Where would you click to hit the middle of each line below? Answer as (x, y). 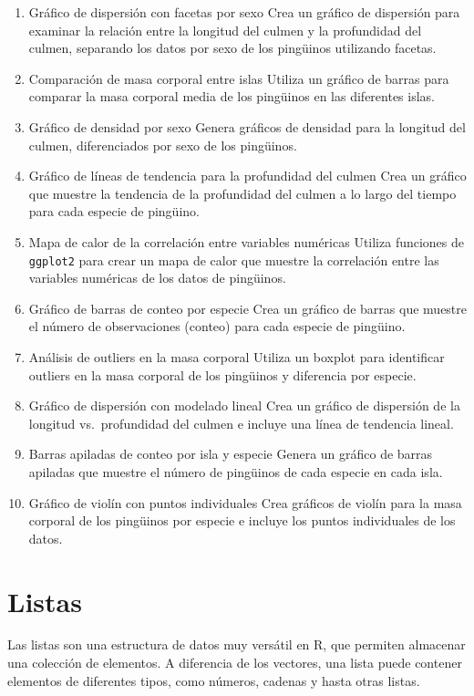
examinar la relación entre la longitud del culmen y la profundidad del (225, 30)
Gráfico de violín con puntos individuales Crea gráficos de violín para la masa (245, 502)
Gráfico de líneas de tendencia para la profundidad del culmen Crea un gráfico (247, 176)
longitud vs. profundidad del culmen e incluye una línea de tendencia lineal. (241, 423)
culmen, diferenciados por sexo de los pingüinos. (163, 145)
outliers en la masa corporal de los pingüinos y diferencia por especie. (222, 374)
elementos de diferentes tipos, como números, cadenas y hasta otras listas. (214, 680)
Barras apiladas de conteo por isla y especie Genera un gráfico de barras (231, 454)
